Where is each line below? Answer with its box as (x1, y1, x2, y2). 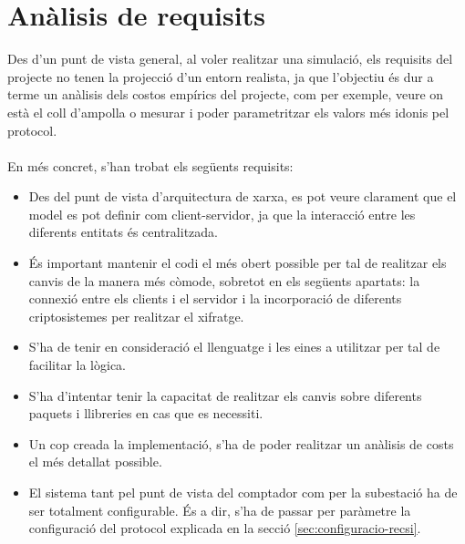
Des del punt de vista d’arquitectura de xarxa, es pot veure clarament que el (28, 187, 457, 206)
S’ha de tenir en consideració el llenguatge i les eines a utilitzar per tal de (28, 337, 440, 356)
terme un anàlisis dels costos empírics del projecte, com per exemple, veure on (7, 85, 444, 104)
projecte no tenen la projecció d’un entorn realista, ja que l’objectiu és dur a (7, 67, 434, 86)
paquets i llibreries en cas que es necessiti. (28, 404, 263, 423)
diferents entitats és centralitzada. (28, 222, 218, 241)
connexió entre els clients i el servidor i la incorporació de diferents (28, 289, 402, 308)
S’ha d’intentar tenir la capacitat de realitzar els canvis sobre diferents (28, 385, 422, 405)
